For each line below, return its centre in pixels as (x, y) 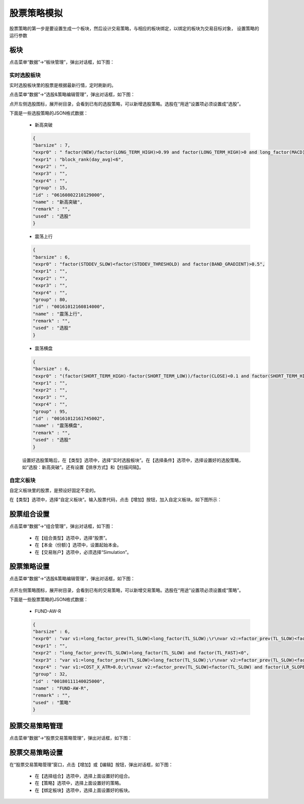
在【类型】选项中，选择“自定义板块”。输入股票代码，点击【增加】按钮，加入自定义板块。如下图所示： (116, 500)
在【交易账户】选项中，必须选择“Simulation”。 (83, 552)
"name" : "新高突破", (58, 202)
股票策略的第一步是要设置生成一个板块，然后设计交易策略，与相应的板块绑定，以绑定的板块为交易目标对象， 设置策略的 (134, 28)
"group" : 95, (50, 411)
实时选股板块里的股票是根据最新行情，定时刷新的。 (63, 85)
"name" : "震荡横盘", (58, 426)
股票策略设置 (29, 566)
